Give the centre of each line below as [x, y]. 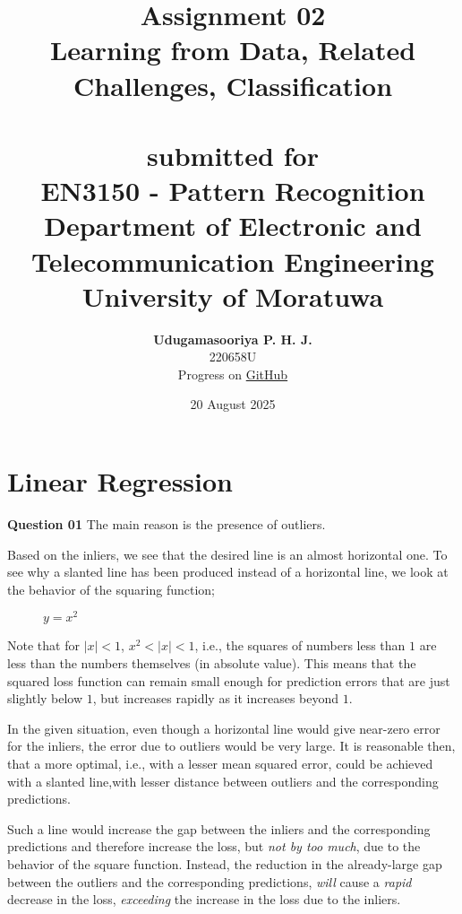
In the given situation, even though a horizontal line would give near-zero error [224, 728]
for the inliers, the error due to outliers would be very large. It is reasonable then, [231, 746]
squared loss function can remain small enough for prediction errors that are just [229, 680]
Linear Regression [120, 481]
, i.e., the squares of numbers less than [300, 645]
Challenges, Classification [233, 85]
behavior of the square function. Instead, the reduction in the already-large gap [225, 863]
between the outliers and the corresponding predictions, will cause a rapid [210, 881]
